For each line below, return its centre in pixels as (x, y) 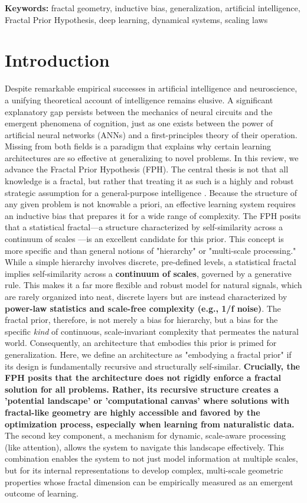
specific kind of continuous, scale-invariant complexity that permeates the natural (152, 331)
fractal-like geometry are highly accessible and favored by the (133, 412)
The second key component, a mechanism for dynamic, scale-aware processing (146, 435)
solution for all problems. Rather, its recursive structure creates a (142, 389)
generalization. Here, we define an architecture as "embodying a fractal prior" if (148, 354)
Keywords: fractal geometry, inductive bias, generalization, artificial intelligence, (153, 8)
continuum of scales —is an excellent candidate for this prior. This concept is (144, 239)
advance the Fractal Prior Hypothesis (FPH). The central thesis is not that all (147, 169)
